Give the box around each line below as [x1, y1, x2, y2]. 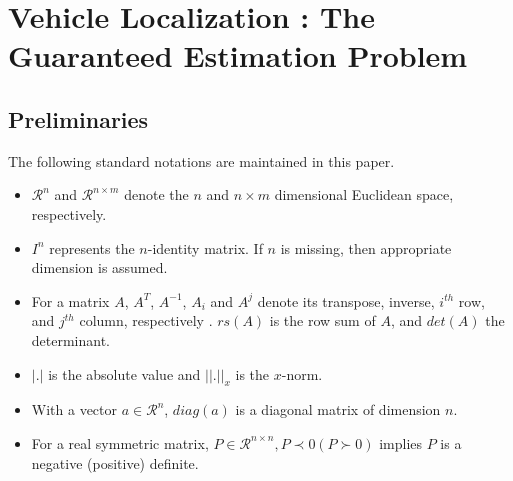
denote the [124, 184, 189, 205]
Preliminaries [8, 103, 149, 134]
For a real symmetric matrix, [31, 432, 209, 453]
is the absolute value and [48, 363, 201, 384]
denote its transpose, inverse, [257, 290, 435, 311]
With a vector [31, 399, 118, 420]
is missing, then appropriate [280, 237, 452, 258]
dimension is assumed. [31, 257, 168, 278]
